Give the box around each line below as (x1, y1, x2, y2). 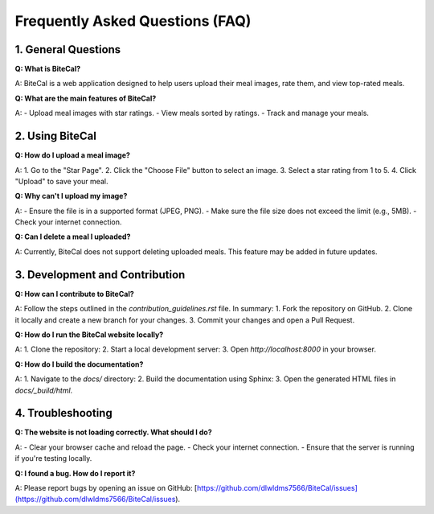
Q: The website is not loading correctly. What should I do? (14, 427, 212, 438)
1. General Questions (14, 43, 121, 56)
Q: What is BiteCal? (14, 64, 81, 74)
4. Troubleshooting (14, 406, 113, 420)
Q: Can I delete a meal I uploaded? (14, 232, 131, 241)
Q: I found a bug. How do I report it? (14, 468, 136, 478)
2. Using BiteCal (14, 130, 96, 143)
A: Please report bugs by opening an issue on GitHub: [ (14, 483, 198, 492)
